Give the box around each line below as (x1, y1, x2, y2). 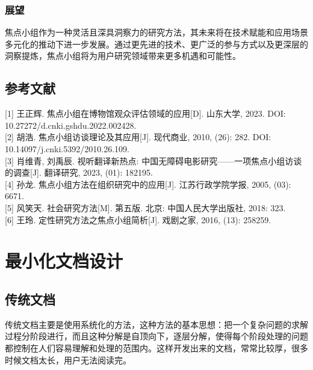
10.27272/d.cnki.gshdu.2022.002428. (5, 119, 137, 131)
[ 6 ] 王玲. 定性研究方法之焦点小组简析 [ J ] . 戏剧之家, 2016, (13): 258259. (5, 213, 271, 226)
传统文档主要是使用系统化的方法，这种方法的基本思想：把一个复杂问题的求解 (5, 318, 308, 330)
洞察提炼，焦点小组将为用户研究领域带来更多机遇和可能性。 (5, 49, 241, 62)
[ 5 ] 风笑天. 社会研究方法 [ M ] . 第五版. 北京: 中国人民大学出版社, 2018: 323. (5, 201, 286, 214)
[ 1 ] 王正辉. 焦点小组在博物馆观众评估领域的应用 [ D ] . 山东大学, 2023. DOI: (5, 107, 286, 120)
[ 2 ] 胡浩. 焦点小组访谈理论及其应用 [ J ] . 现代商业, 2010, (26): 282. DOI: (5, 131, 271, 143)
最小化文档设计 (5, 248, 123, 273)
